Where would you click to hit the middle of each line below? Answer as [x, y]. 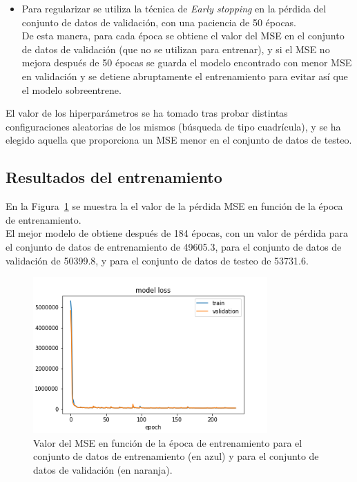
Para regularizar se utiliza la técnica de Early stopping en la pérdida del [174, 8]
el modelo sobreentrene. [71, 89]
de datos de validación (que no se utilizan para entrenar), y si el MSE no [176, 49]
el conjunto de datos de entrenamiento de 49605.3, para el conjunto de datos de [174, 246]
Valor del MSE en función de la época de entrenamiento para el [168, 442]
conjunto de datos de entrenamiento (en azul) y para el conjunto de [176, 456]
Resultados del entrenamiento [114, 177]
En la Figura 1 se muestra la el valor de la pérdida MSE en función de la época [174, 206]
